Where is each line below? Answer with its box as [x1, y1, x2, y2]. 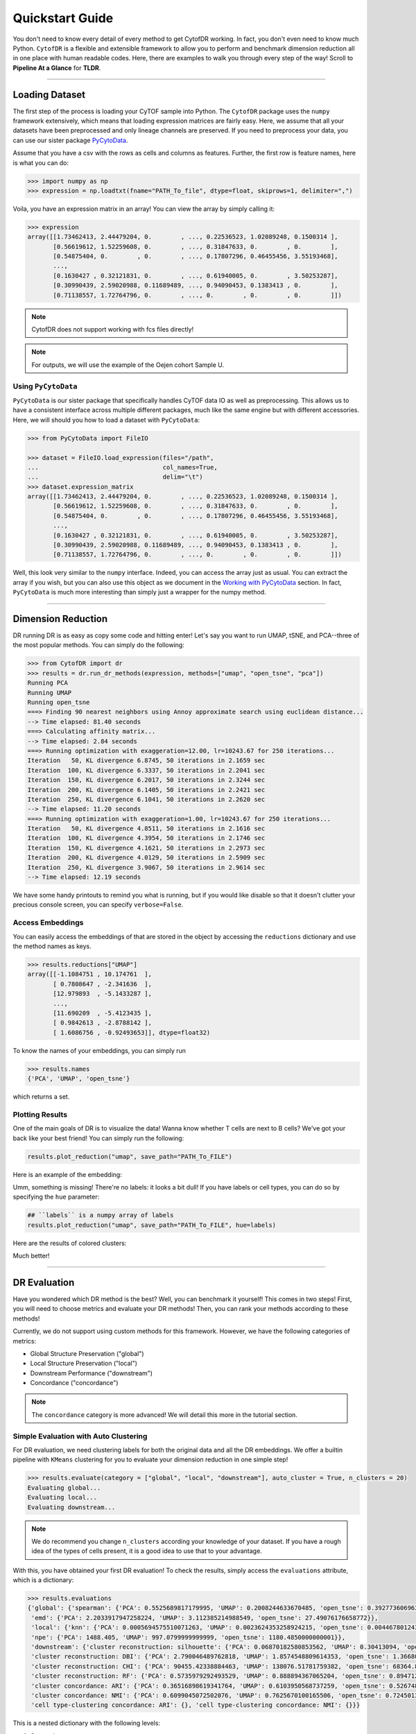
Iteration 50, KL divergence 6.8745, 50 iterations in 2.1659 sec [27, 757, 266, 764]
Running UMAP [27, 689, 72, 696]
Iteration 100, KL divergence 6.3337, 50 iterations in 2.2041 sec [27, 766, 266, 774]
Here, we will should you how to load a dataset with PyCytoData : [12, 415, 200, 424]
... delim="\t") [27, 473, 204, 481]
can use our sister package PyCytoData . [12, 136, 128, 144]
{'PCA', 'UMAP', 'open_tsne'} [27, 1075, 130, 1083]
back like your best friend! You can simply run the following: [12, 1134, 184, 1142]
